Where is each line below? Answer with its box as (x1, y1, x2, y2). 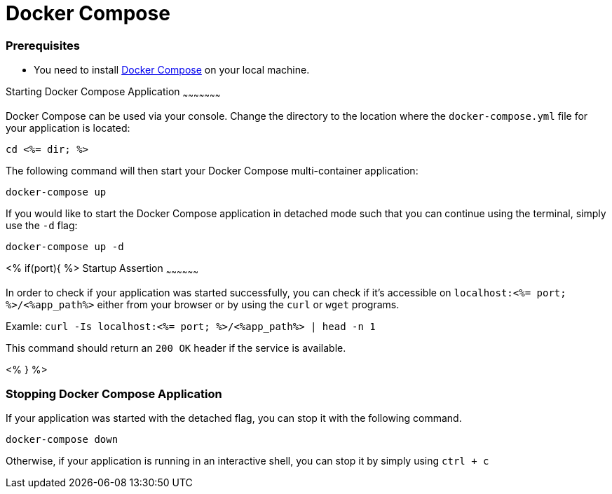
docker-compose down (6, 434, 118, 446)
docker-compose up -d (6, 240, 124, 252)
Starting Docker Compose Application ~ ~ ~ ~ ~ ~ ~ (6, 85, 221, 100)
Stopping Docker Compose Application (6, 387, 222, 402)
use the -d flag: (6, 219, 78, 231)
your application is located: (6, 121, 130, 134)
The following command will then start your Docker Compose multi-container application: (6, 164, 419, 177)
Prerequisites (6, 38, 80, 53)
